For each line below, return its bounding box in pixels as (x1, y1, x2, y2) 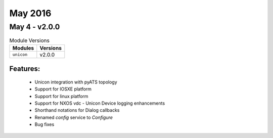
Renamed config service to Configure (34, 114, 113, 120)
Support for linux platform (34, 93, 88, 99)
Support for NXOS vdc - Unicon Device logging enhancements (34, 100, 165, 106)
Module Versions (9, 37, 50, 44)
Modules (12, 44, 34, 52)
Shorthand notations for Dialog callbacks (34, 107, 120, 113)
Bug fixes (34, 121, 55, 127)
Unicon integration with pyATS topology (34, 79, 117, 85)
